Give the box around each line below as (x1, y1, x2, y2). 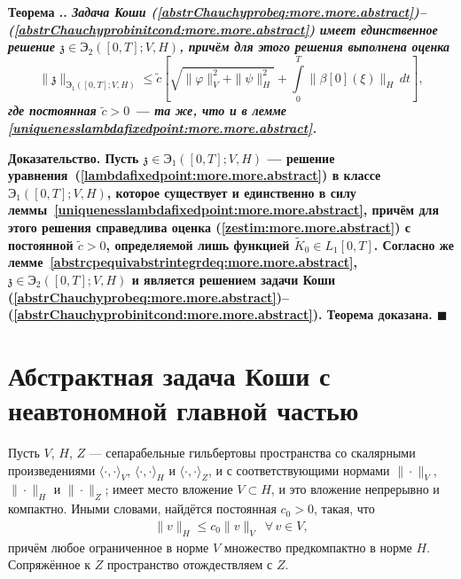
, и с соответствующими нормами (208, 460, 390, 479)
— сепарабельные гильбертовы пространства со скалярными (89, 443, 416, 462)
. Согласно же (373, 235, 454, 254)
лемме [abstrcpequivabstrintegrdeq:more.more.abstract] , (8, 253, 358, 271)
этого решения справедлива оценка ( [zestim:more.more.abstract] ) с (8, 217, 411, 236)
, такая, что (313, 499, 375, 518)
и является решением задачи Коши (131, 270, 335, 288)
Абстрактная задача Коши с (8, 356, 331, 393)
